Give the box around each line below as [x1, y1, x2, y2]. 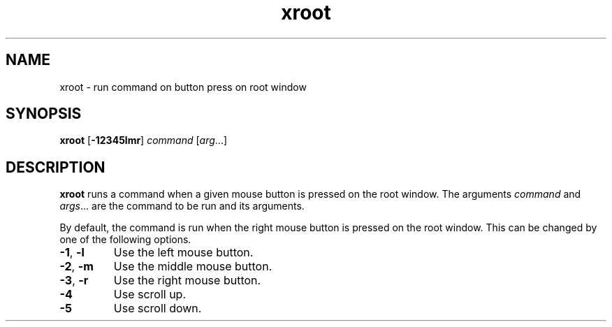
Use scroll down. [113, 301, 202, 316]
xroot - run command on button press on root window [59, 80, 307, 93]
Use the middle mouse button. [113, 259, 272, 274]
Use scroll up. [113, 287, 187, 302]
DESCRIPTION [6, 158, 105, 176]
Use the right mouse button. [113, 273, 261, 288]
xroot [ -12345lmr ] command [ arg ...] [59, 134, 228, 147]
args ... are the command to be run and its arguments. [59, 200, 305, 212]
